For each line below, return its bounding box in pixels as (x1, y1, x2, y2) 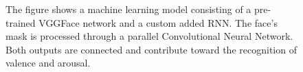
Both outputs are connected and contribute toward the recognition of (5, 42, 297, 56)
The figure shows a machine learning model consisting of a (5, 2, 251, 16)
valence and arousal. (5, 56, 91, 70)
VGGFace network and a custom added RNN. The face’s (38, 15, 278, 29)
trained (5, 15, 36, 29)
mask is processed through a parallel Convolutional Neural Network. (5, 29, 293, 43)
